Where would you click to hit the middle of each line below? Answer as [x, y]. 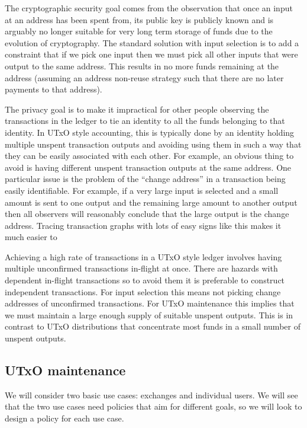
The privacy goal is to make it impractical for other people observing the [137, 109]
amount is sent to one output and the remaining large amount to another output [151, 202]
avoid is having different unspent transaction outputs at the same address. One [148, 167]
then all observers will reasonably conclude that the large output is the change [147, 214]
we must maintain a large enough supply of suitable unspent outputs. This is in [149, 314]
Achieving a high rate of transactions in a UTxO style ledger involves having [143, 256]
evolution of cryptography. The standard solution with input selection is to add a [152, 42]
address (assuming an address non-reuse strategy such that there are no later [144, 77]
